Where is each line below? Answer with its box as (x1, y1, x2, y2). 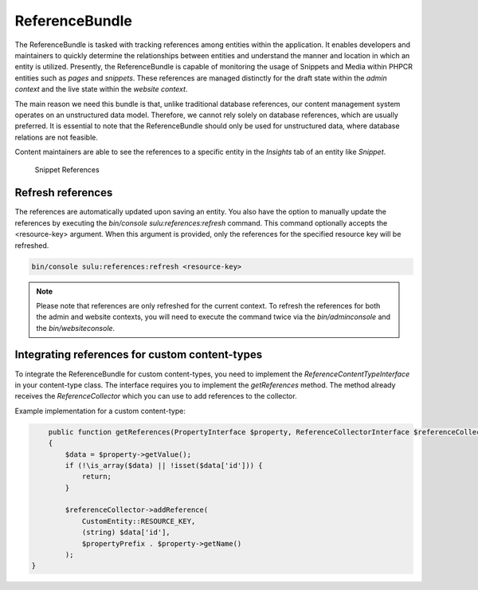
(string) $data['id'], (81, 528, 170, 537)
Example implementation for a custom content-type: (14, 406, 186, 415)
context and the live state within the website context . (14, 85, 188, 94)
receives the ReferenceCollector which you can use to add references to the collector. (14, 391, 298, 401)
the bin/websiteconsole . (36, 323, 116, 332)
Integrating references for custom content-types (14, 348, 263, 362)
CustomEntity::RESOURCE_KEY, (81, 517, 196, 525)
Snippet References (34, 165, 100, 175)
